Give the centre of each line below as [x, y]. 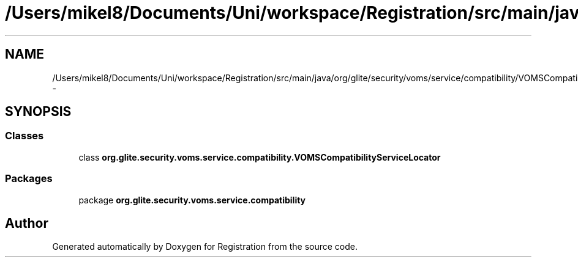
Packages [29, 179]
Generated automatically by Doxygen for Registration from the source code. [205, 247]
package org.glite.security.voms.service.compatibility [192, 200]
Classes [24, 136]
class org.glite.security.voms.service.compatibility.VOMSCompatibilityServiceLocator [260, 157]
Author [27, 223]
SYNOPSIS [38, 112]
